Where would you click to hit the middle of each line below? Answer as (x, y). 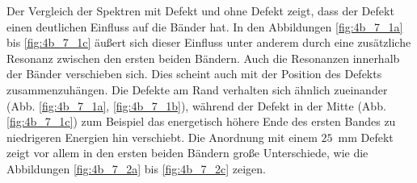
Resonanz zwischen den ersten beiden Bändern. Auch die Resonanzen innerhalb (203, 58)
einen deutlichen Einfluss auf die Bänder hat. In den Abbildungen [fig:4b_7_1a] (205, 26)
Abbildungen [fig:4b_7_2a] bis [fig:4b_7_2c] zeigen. (137, 168)
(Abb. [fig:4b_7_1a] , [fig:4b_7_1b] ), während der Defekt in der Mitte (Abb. (196, 105)
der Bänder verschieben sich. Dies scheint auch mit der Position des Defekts (194, 74)
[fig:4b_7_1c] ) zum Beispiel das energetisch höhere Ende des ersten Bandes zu (201, 121)
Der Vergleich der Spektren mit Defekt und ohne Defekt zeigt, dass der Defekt (200, 10)
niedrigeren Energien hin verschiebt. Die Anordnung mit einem (162, 137)
